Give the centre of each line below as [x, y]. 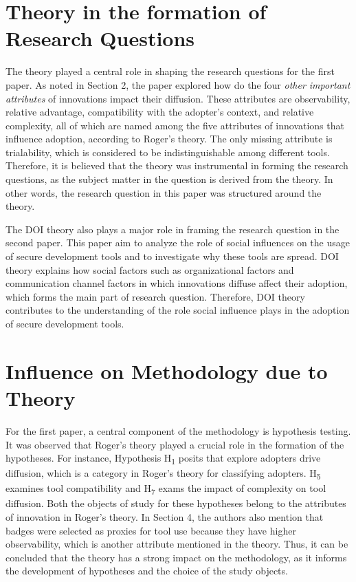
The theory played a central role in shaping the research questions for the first [170, 71]
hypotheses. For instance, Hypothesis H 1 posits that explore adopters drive [163, 459]
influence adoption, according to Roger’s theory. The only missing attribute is [169, 139]
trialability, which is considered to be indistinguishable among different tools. [168, 152]
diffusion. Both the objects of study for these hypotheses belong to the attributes [176, 503]
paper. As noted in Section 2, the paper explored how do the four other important [178, 84]
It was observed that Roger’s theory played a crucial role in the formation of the [175, 444]
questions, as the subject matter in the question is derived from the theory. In [169, 179]
